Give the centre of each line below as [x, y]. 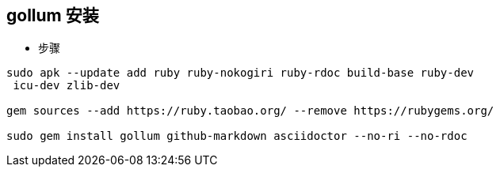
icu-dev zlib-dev [67, 86]
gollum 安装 [53, 15]
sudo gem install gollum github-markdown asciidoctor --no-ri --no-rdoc [237, 136]
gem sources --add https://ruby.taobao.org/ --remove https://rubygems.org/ [250, 111]
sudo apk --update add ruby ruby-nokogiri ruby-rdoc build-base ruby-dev [240, 73]
